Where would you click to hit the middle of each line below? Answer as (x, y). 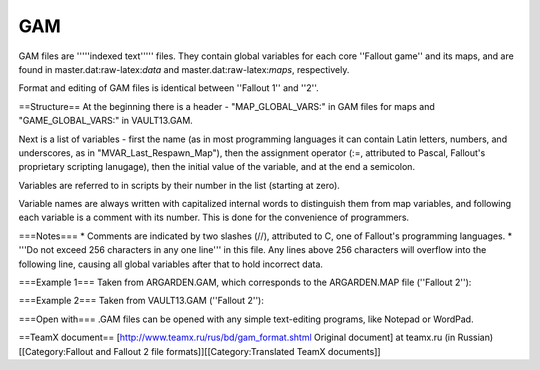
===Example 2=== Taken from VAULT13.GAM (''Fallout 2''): (141, 301)
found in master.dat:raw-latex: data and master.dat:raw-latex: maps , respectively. (184, 69)
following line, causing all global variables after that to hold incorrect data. (171, 264)
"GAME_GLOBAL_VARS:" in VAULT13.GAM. (106, 121)
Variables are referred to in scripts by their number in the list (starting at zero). (179, 185)
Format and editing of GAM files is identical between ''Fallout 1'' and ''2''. (168, 88)
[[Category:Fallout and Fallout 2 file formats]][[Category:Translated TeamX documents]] (199, 351)
